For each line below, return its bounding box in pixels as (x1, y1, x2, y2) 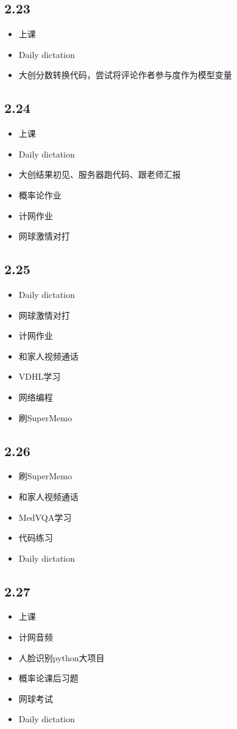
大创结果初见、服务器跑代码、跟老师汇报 (18, 168, 181, 181)
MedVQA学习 (18, 510, 72, 523)
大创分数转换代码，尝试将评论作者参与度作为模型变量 (18, 68, 232, 81)
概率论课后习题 (18, 672, 79, 684)
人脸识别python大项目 (18, 651, 105, 664)
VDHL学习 (18, 370, 61, 383)
